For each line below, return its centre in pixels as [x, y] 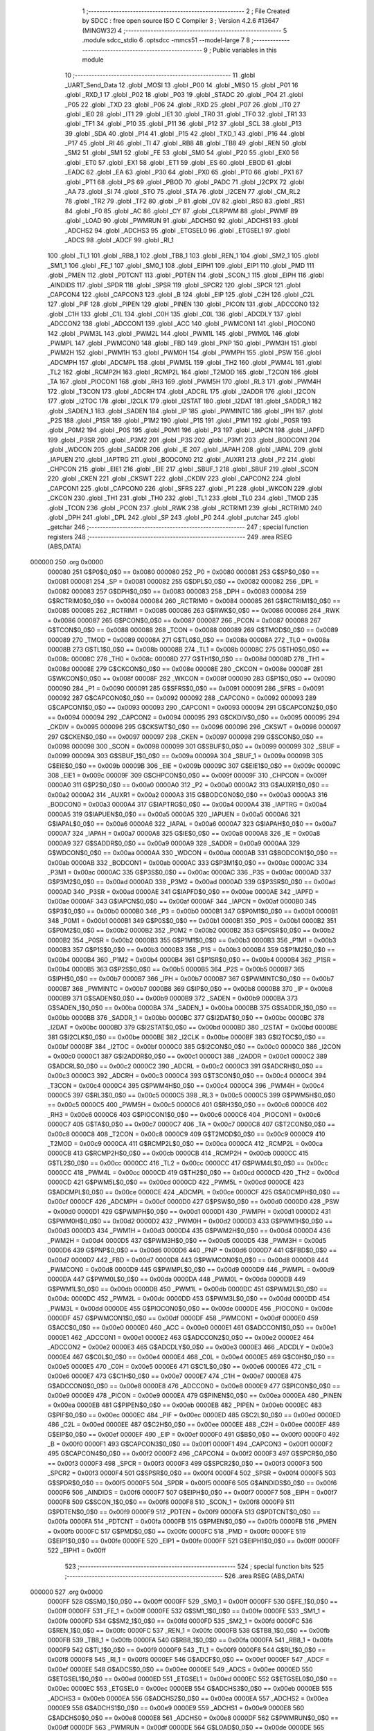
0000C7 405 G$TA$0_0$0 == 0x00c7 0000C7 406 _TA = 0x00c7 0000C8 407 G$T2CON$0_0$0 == [192, 1124]
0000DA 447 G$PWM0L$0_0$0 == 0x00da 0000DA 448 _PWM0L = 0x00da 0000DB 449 [177, 1279]
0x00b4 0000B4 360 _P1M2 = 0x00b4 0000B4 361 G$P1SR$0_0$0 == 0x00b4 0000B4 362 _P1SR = [192, 960]
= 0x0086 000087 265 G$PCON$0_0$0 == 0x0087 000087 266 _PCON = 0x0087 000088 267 [184, 620]
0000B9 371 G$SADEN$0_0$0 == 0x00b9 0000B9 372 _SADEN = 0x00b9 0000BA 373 [172, 998]
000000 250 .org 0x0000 [67, 562]
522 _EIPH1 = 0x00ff [77, 1550]
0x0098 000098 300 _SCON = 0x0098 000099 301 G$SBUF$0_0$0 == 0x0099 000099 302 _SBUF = [194, 746]
